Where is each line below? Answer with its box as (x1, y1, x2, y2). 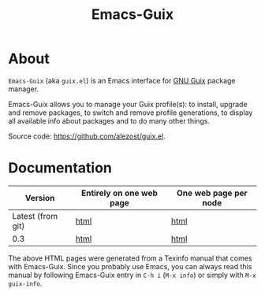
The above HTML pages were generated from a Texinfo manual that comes (8, 253, 252, 263)
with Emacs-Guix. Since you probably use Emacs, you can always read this (8, 261, 252, 271)
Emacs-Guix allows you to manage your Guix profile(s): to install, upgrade (8, 99, 248, 109)
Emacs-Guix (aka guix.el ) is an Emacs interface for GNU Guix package (8, 76, 236, 85)
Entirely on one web (81, 187, 158, 198)
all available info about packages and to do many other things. (8, 116, 211, 125)
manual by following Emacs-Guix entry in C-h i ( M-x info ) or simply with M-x (8, 270, 256, 279)
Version (24, 192, 55, 203)
